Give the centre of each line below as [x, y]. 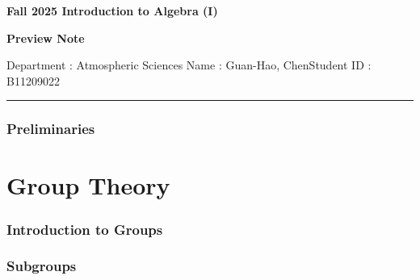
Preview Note [46, 38]
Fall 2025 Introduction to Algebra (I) [112, 10]
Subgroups [42, 266]
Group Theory [88, 185]
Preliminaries [51, 129]
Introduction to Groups [85, 229]
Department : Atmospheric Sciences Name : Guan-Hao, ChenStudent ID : [189, 65]
